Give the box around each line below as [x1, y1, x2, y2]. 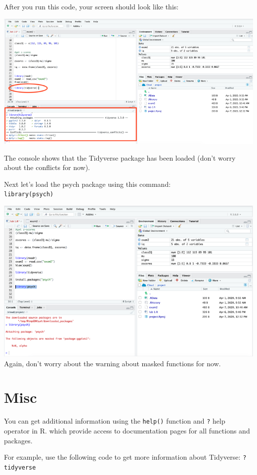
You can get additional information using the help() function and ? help [4, 416, 225, 426]
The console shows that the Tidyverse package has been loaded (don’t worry [4, 152, 236, 163]
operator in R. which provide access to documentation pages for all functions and [4, 426, 250, 436]
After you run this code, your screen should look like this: [4, 1, 179, 11]
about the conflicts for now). [4, 162, 90, 173]
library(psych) [4, 191, 54, 198]
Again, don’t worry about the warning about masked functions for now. [4, 358, 221, 368]
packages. [4, 435, 33, 445]
